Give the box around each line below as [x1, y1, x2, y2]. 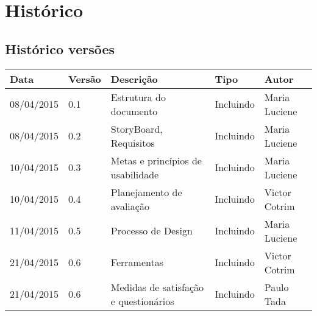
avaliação [110, 198, 149, 213]
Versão [68, 71, 101, 86]
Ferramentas [110, 255, 163, 270]
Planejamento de [110, 184, 182, 199]
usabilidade [110, 167, 159, 181]
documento [110, 104, 158, 118]
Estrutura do [110, 90, 166, 104]
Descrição [110, 71, 158, 86]
